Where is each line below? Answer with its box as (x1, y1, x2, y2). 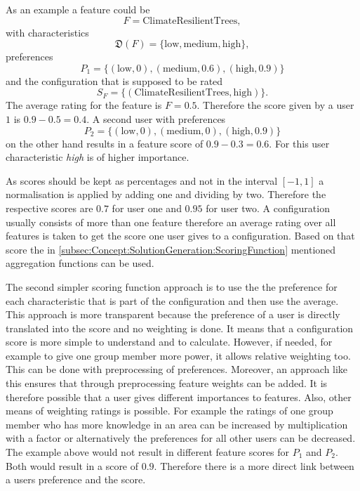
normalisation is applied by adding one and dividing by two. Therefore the (6, 187, 326, 202)
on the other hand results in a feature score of (6, 136, 204, 150)
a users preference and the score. (6, 472, 146, 487)
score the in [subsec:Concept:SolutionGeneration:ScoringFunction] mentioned (6, 242, 336, 256)
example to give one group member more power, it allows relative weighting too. (6, 348, 351, 362)
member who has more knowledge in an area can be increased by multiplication (6, 417, 348, 431)
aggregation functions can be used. (6, 256, 154, 270)
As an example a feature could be (6, 2, 150, 16)
